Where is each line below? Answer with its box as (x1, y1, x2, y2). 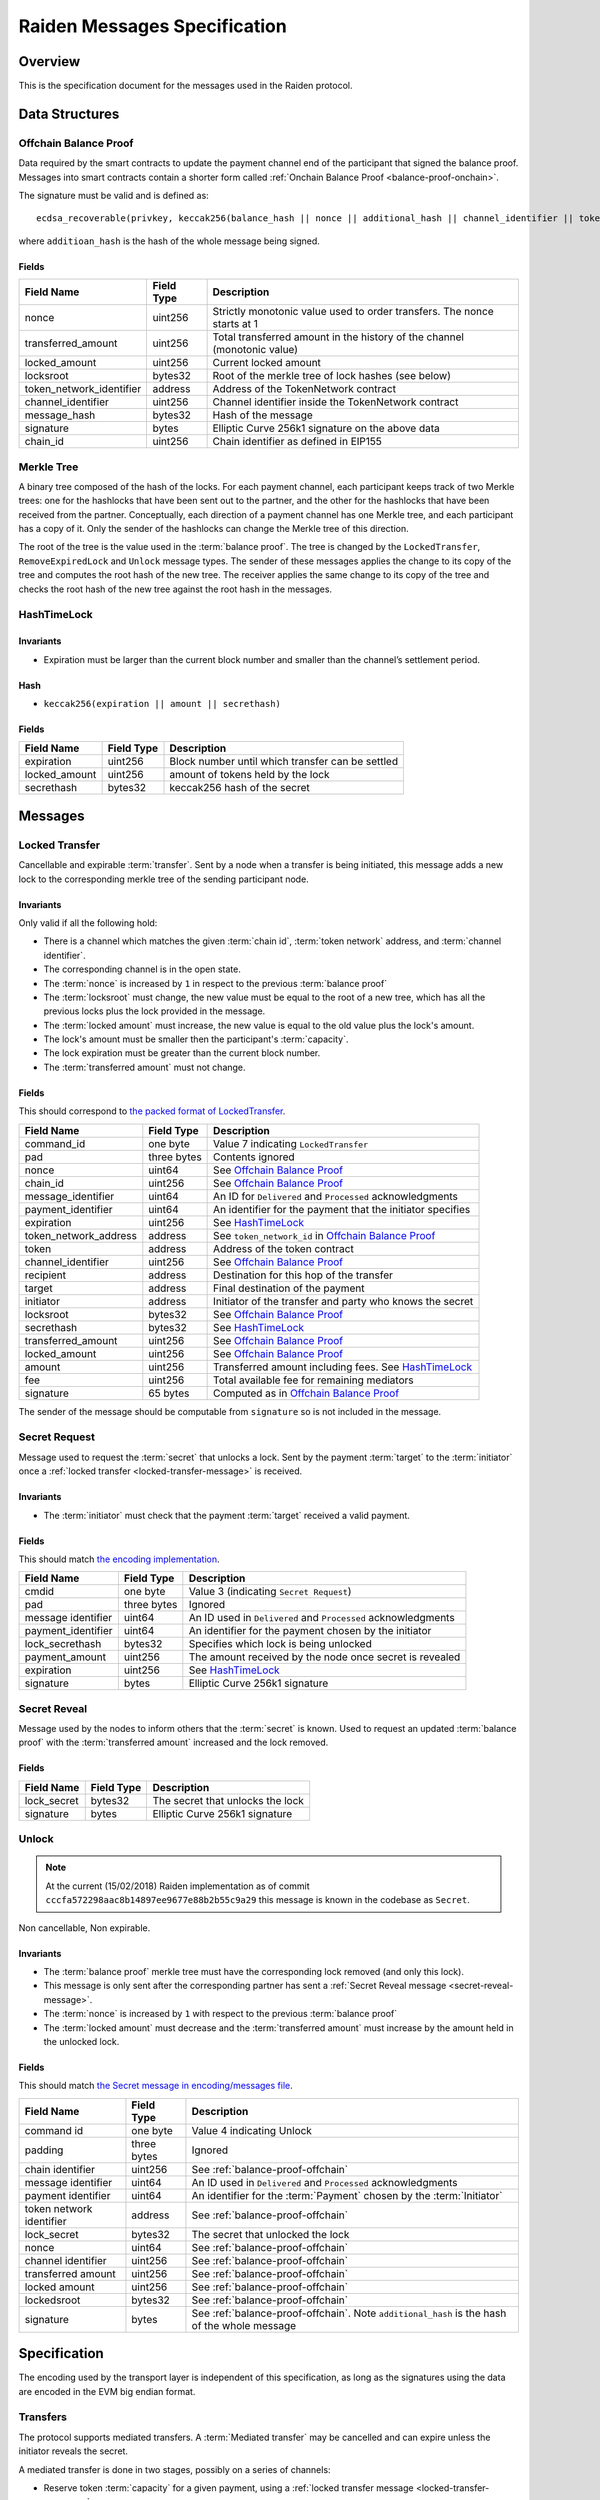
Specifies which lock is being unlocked (188, 1637, 372, 1651)
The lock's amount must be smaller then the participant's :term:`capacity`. (43, 1033, 349, 1045)
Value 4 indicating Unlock (191, 2123, 312, 2137)
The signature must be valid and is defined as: (18, 190, 209, 201)
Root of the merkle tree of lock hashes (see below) (212, 369, 452, 383)
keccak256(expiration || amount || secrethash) (43, 698, 282, 709)
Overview (18, 53, 81, 70)
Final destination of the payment (213, 1281, 365, 1295)
